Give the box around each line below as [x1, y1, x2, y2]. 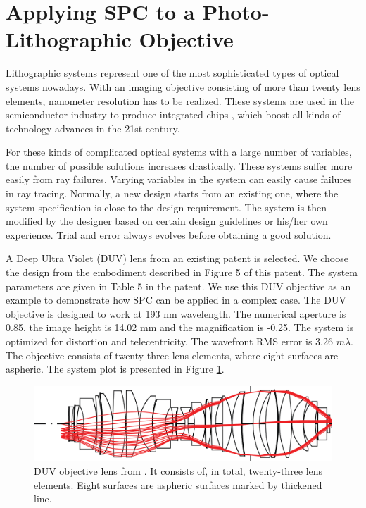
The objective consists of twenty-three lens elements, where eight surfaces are [6, 347, 339, 362]
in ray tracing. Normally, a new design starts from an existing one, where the [6, 186, 339, 201]
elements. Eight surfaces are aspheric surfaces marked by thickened [34, 477, 322, 492]
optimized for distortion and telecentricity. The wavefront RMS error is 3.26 [6, 334, 333, 348]
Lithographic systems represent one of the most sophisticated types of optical [6, 66, 339, 80]
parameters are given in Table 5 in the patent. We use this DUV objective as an [6, 278, 351, 293]
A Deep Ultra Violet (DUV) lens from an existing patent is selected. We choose [6, 251, 348, 266]
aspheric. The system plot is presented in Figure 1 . [6, 361, 225, 376]
